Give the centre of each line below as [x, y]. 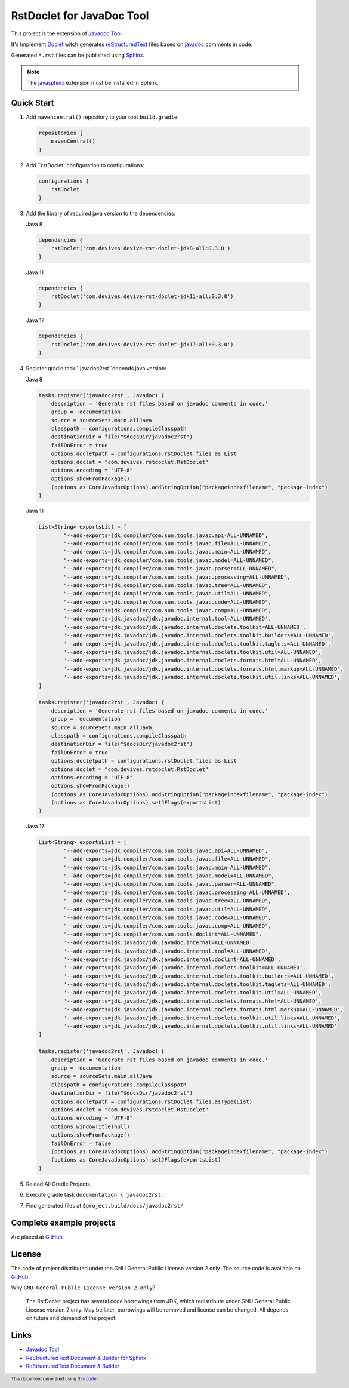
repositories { [61, 133]
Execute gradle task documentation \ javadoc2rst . [94, 1195]
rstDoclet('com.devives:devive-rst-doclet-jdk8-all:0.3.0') [141, 248]
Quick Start [33, 102]
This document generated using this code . [54, 1379]
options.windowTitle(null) [91, 1126]
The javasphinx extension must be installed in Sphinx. [93, 83]
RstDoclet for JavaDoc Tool [80, 16]
